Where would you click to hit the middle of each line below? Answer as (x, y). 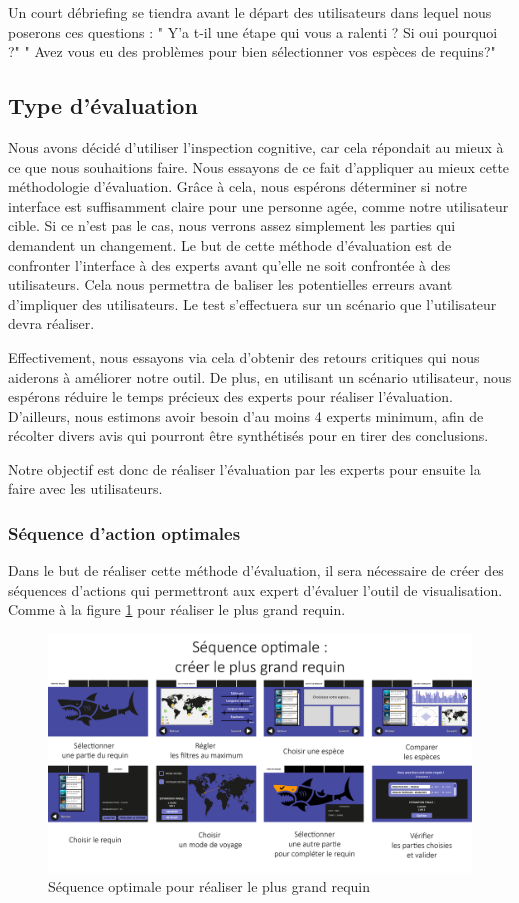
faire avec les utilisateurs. (85, 488)
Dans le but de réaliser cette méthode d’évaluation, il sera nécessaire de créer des (256, 570)
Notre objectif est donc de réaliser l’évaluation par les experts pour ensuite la (244, 468)
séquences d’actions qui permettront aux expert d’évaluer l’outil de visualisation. (255, 589)
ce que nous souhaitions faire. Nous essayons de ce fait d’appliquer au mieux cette (259, 166)
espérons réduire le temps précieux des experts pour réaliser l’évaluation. (230, 396)
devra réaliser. (51, 323)
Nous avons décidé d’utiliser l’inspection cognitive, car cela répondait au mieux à (256, 146)
